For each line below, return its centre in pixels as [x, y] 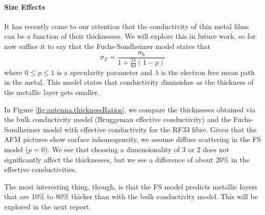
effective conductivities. [41, 169]
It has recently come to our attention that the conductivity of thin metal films [127, 26]
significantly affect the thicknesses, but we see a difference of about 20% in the [127, 159]
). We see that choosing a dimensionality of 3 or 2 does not [137, 149]
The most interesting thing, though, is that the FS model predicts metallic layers [131, 186]
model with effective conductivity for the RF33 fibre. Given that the [150, 129]
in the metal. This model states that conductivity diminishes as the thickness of [129, 82]
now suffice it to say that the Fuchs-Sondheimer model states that [107, 46]
